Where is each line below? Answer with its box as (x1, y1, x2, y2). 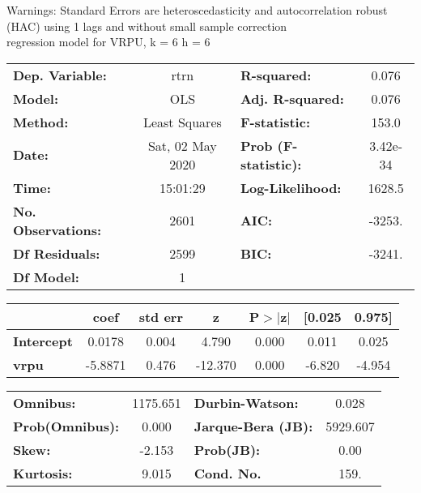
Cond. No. (193, 463, 262, 482)
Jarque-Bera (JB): (193, 416, 313, 435)
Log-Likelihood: (240, 178, 342, 197)
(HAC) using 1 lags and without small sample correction (6, 17, 287, 34)
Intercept (13, 331, 73, 350)
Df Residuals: (13, 243, 100, 263)
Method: (13, 112, 69, 131)
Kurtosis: (13, 463, 73, 482)
